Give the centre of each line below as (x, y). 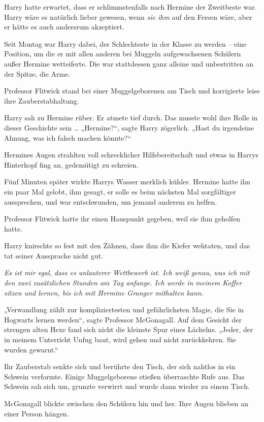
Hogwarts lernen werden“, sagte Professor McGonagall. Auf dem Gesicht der (123, 319)
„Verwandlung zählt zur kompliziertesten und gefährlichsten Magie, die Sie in (124, 310)
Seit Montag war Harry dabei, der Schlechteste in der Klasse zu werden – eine (125, 43)
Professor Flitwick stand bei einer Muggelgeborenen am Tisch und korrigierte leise (132, 91)
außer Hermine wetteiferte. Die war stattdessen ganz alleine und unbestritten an (129, 63)
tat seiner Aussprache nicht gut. (54, 255)
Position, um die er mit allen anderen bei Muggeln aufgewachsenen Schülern (123, 54)
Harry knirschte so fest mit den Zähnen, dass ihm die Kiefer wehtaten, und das (127, 246)
